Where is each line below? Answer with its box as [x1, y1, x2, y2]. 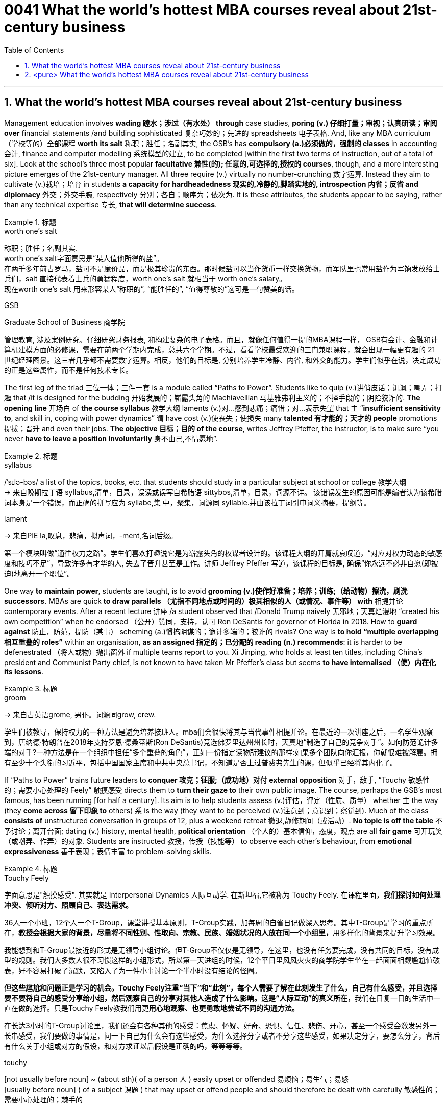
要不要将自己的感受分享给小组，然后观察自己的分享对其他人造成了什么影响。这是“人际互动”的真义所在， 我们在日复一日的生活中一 [4, 993, 441, 1002]
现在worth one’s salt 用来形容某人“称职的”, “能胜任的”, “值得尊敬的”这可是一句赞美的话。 [4, 284, 299, 293]
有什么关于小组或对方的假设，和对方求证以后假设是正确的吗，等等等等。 [4, 1041, 247, 1050]
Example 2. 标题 [4, 451, 58, 460]
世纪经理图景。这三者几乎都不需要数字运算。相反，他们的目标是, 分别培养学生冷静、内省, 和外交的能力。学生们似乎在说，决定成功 [4, 355, 441, 364]
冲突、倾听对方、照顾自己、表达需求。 [4, 900, 133, 909]
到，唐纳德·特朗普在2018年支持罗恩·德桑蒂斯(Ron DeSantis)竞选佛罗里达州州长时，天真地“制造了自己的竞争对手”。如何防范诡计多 [4, 737, 438, 746]
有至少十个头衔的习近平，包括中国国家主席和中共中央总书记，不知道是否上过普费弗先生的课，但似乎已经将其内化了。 [4, 758, 397, 767]
